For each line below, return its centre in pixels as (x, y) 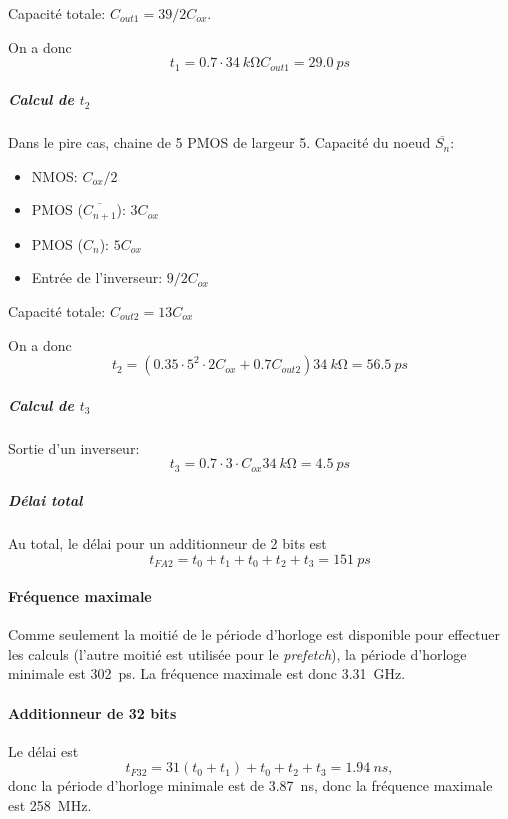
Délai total (45, 500)
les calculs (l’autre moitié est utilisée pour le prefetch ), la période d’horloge (237, 653)
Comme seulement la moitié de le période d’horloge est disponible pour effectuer (254, 634)
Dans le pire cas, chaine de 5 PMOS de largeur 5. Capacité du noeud (219, 142)
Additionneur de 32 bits (92, 712)
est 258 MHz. (50, 805)
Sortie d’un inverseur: (74, 447)
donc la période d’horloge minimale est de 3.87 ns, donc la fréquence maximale (250, 785)
